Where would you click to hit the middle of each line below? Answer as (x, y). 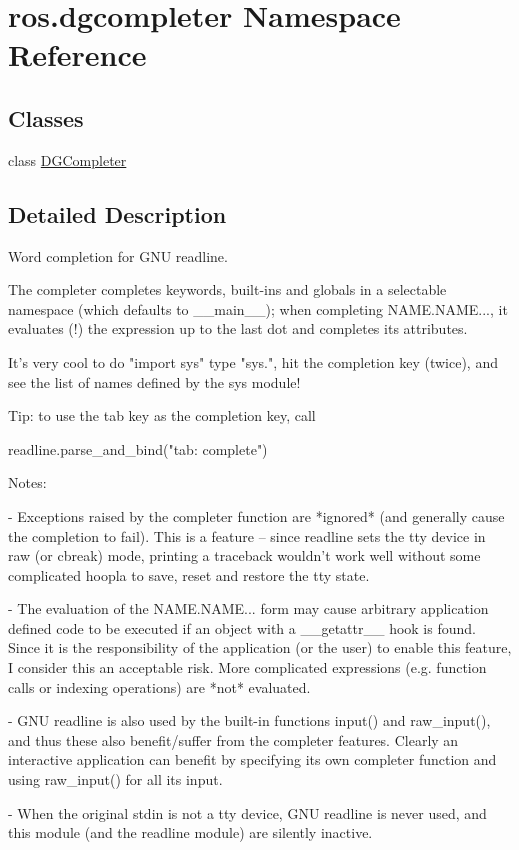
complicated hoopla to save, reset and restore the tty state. (189, 574)
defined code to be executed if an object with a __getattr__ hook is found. (242, 627)
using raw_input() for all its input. (115, 779)
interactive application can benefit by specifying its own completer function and (252, 759)
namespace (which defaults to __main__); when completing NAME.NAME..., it (258, 308)
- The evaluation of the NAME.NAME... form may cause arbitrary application (248, 608)
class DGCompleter (67, 159)
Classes (46, 117)
